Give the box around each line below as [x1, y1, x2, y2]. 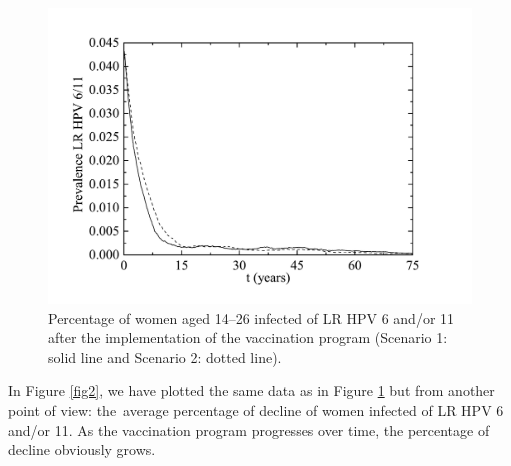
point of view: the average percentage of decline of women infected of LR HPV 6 [8, 400, 504, 421]
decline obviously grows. [8, 439, 156, 460]
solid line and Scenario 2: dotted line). [48, 346, 282, 367]
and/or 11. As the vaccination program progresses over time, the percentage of [8, 419, 490, 440]
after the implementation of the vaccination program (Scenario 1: [48, 327, 448, 348]
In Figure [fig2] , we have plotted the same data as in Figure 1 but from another [8, 380, 495, 401]
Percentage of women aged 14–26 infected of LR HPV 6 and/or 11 [48, 307, 455, 328]
